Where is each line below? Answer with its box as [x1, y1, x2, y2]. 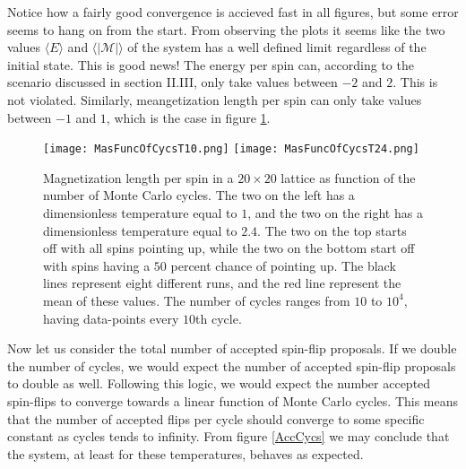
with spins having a [43, 256, 151, 274]
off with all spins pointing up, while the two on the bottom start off [43, 239, 415, 257]
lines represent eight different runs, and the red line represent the [43, 274, 401, 292]
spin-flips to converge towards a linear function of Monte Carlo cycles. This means [7, 391, 459, 410]
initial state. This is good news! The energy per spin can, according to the [7, 55, 414, 74]
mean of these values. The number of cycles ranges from [43, 291, 350, 309]
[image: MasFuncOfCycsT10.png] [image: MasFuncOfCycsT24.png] [43, 143, 419, 156]
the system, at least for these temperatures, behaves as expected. [7, 444, 364, 463]
